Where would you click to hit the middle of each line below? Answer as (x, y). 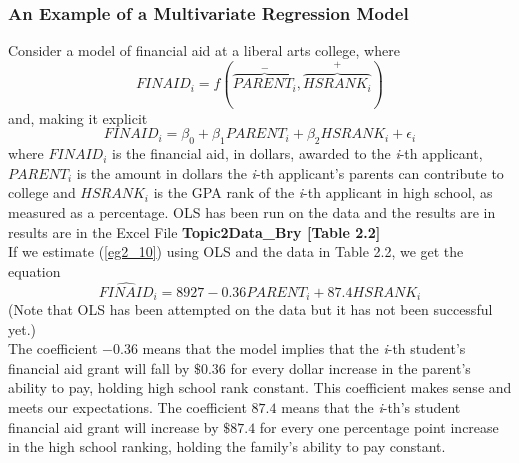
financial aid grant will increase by (113, 426)
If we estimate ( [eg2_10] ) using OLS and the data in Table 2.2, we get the (236, 251)
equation (34, 270)
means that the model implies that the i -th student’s (304, 348)
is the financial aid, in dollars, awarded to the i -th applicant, (297, 153)
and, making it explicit (78, 117)
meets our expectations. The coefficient (127, 406)
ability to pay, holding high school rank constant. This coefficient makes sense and (260, 387)
